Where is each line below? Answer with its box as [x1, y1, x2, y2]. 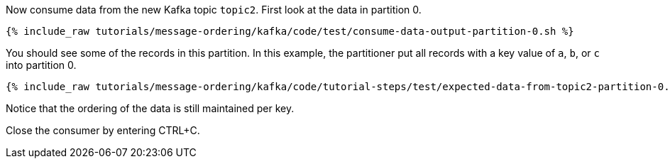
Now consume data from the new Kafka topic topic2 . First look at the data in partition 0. [6, 4, 422, 16]
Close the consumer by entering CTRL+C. [6, 124, 200, 136]
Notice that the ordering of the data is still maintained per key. [6, 102, 295, 114]
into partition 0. [6, 59, 77, 71]
